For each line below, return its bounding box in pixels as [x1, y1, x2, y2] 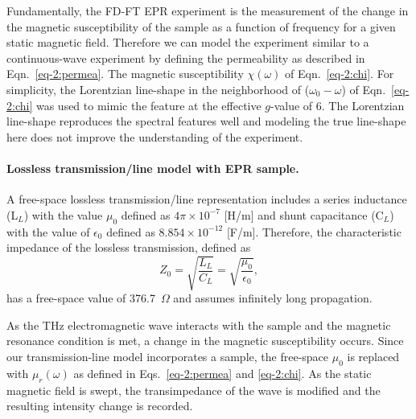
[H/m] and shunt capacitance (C [224, 206, 384, 223]
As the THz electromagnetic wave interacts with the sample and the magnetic [6, 316, 391, 333]
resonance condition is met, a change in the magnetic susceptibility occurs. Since [6, 332, 404, 349]
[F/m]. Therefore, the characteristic [226, 223, 402, 240]
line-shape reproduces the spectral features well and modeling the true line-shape [6, 113, 406, 129]
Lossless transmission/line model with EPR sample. [6, 159, 299, 176]
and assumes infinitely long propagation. [173, 290, 373, 306]
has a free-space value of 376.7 [6, 290, 155, 306]
